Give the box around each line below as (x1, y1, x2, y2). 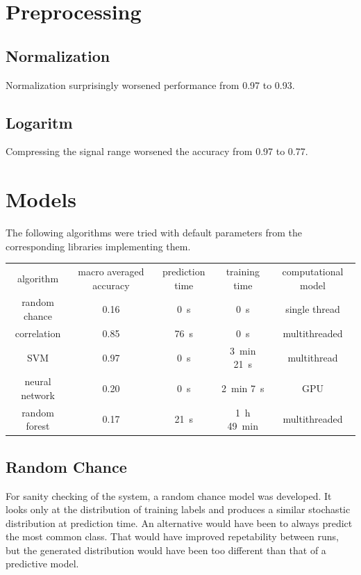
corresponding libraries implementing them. (6, 238, 191, 253)
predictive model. (6, 556, 79, 571)
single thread (285, 302, 340, 316)
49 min (227, 419, 258, 433)
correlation (15, 325, 61, 340)
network (21, 387, 55, 402)
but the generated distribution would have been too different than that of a (6, 542, 326, 557)
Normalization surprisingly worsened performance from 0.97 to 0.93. (6, 77, 295, 92)
